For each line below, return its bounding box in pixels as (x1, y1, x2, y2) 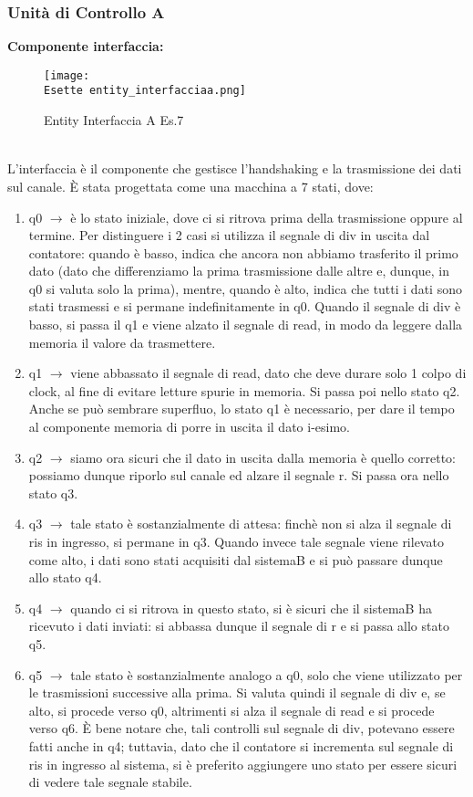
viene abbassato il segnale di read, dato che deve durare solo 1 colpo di (70, 363, 467, 383)
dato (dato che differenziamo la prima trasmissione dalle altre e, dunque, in (28, 261, 450, 280)
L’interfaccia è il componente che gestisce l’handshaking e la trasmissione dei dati (7, 159, 462, 178)
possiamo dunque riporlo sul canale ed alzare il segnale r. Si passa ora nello (28, 466, 449, 485)
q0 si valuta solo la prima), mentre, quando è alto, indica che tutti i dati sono (28, 278, 462, 298)
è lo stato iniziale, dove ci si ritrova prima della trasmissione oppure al (70, 207, 463, 226)
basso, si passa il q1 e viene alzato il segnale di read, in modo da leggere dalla (28, 315, 463, 334)
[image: (44, 68, 90, 82)
